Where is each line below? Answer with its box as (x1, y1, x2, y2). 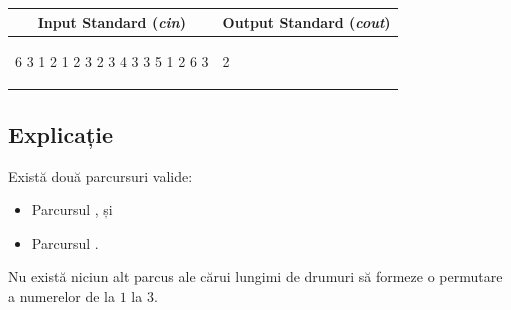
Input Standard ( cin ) (37, 11, 186, 32)
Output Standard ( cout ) (222, 11, 391, 32)
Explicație (8, 118, 114, 149)
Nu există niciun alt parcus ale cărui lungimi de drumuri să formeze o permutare (8, 266, 503, 287)
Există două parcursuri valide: (8, 165, 193, 186)
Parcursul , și (31, 199, 113, 220)
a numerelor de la (8, 286, 116, 307)
